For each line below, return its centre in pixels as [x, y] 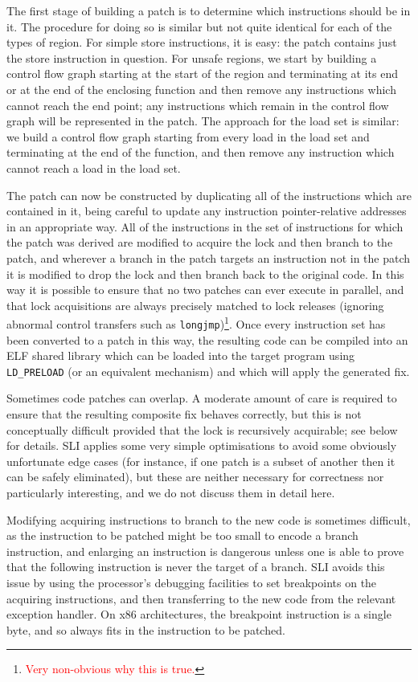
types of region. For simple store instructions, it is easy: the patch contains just [202, 42]
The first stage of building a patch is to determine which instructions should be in [209, 10]
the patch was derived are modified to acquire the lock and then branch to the [200, 242]
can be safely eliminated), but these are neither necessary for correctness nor [195, 477]
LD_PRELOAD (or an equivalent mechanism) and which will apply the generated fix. [208, 371]
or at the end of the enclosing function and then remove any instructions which [201, 89]
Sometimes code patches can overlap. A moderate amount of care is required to [202, 398]
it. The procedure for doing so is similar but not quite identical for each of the [199, 26]
